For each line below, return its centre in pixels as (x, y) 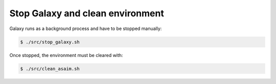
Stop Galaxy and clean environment (87, 13)
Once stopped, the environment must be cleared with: (66, 55)
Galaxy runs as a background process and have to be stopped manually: (86, 29)
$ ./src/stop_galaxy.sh (50, 42)
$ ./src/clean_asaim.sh (50, 68)
